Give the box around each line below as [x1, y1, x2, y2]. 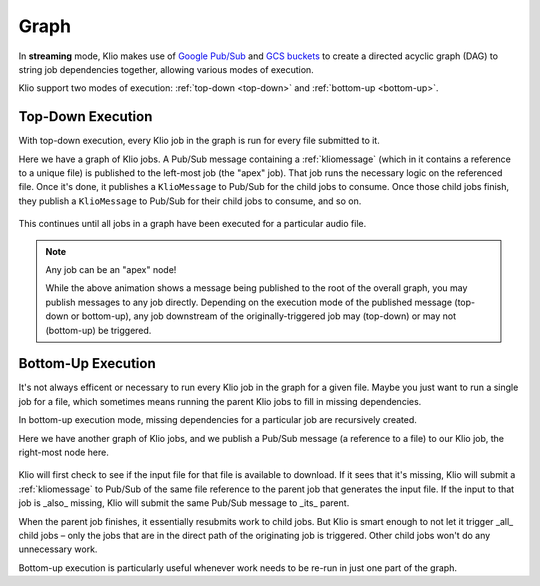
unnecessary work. [18, 543, 98, 555]
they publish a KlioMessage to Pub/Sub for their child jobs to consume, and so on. [18, 195, 362, 207]
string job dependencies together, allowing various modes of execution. [18, 63, 314, 75]
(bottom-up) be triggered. [45, 324, 152, 336]
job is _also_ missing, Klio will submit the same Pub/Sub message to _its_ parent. [18, 497, 350, 509]
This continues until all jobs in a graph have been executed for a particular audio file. [18, 218, 367, 230]
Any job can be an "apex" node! [45, 263, 177, 275]
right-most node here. [18, 446, 109, 458]
